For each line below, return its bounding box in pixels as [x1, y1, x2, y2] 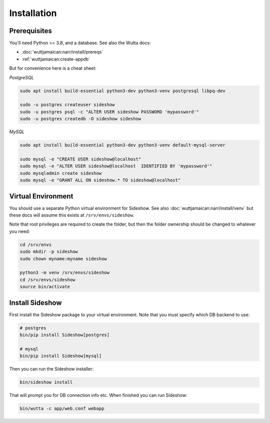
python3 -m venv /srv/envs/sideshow [19, 270, 110, 276]
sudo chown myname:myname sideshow [19, 256, 107, 262]
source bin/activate [19, 284, 70, 290]
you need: [9, 228, 30, 234]
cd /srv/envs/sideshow [19, 277, 75, 283]
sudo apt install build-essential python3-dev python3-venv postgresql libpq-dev [19, 88, 226, 94]
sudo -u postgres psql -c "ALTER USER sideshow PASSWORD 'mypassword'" [19, 109, 199, 115]
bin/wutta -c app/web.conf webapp [19, 406, 104, 411]
